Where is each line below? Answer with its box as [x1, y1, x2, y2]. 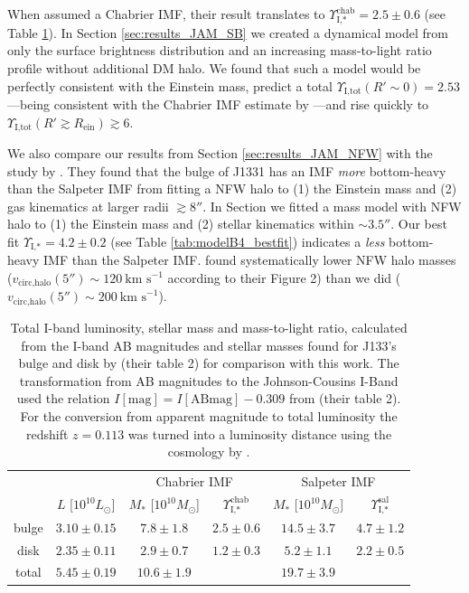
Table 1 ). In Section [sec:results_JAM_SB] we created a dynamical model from [7, 23, 448, 42]
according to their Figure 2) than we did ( [167, 268, 401, 287]
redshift [26, 424, 69, 443]
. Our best [390, 214, 447, 233]
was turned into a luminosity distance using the [127, 424, 392, 443]
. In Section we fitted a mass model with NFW [202, 196, 462, 215]
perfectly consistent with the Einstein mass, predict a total [7, 76, 333, 95]
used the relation [16, 389, 110, 408]
